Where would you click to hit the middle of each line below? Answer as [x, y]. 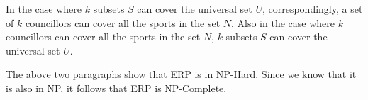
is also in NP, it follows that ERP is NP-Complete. [116, 88]
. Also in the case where [283, 22]
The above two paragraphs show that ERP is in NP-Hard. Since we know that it [181, 74]
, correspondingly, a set [312, 9]
